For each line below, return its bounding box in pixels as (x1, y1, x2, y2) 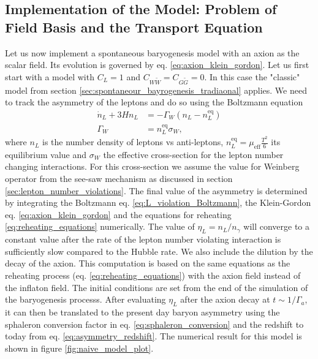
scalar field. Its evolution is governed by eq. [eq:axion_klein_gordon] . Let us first (5, 58, 309, 71)
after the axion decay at (180, 293, 270, 306)
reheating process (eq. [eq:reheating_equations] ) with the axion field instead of (5, 269, 301, 282)
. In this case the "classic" (204, 70, 300, 83)
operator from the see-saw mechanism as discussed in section (5, 172, 233, 185)
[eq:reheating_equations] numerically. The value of (5, 220, 195, 233)
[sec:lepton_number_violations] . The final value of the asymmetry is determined (5, 184, 308, 197)
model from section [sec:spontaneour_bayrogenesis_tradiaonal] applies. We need (5, 83, 307, 96)
